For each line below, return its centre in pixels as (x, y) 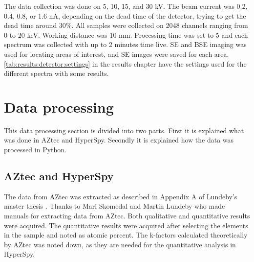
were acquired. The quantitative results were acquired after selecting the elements (126, 225)
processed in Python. (35, 150)
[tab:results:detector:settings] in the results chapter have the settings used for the (125, 63)
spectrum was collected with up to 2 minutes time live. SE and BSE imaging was (125, 44)
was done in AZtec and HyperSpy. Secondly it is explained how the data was (119, 140)
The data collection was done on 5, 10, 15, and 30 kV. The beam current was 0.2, (126, 6)
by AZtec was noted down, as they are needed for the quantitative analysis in (120, 244)
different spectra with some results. (56, 73)
